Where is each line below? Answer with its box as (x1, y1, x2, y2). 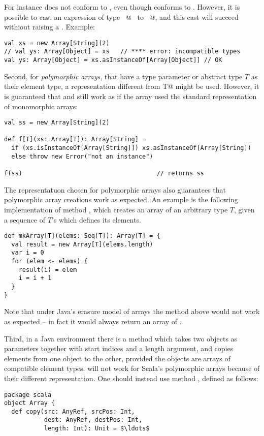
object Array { (4, 399, 55, 407)
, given (234, 204, 255, 214)
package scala (4, 391, 52, 398)
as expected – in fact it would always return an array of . (4, 316, 182, 326)
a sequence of (4, 214, 45, 225)
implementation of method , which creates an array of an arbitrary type (4, 204, 228, 214)
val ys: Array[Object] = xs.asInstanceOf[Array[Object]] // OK (4, 56, 222, 64)
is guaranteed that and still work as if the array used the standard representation (4, 90, 257, 101)
